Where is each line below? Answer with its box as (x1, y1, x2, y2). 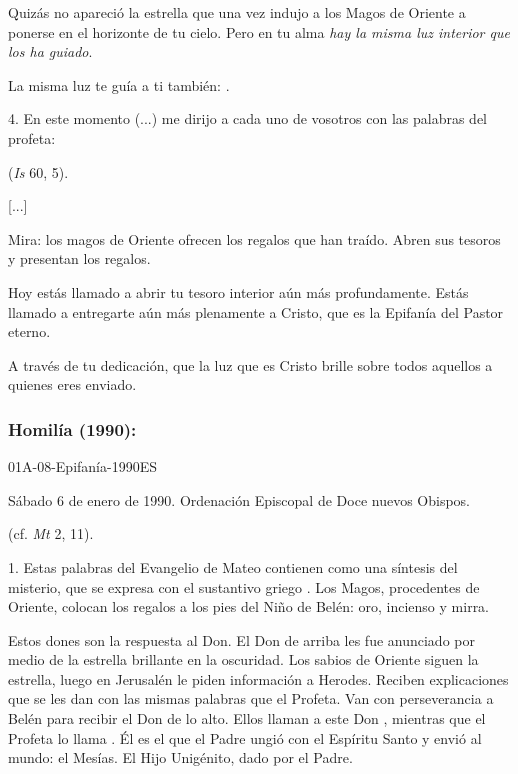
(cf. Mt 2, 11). (8, 523, 94, 544)
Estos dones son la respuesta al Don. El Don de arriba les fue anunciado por (8, 629, 475, 650)
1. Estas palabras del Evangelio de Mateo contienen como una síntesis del (8, 556, 458, 577)
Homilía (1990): (8, 416, 137, 441)
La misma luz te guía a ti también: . (8, 74, 230, 95)
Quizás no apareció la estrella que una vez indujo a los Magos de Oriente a (8, 2, 466, 22)
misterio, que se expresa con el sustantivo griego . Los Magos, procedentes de (8, 576, 480, 597)
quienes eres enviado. (8, 374, 137, 395)
